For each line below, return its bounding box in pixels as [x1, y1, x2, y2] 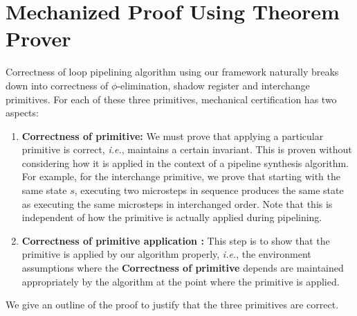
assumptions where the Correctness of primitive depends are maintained [21, 261, 344, 275]
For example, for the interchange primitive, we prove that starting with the [21, 169, 340, 184]
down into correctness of [6, 78, 109, 92]
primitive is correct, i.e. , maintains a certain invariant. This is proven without [21, 142, 352, 157]
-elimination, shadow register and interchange [117, 78, 310, 92]
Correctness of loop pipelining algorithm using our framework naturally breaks [6, 64, 339, 79]
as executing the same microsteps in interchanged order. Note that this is [21, 196, 333, 211]
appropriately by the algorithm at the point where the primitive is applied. [21, 274, 340, 288]
